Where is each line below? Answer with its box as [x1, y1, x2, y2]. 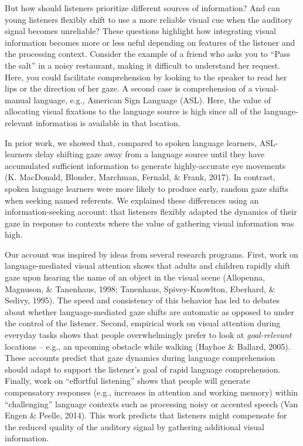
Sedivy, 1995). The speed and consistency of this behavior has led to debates [5, 294, 280, 306]
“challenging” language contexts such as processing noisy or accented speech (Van [5, 397, 298, 410]
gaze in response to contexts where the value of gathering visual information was [5, 217, 294, 229]
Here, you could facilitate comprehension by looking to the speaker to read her [5, 70, 287, 83]
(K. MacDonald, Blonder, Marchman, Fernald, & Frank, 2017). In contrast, [5, 171, 275, 183]
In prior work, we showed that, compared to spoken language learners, [5, 136, 257, 148]
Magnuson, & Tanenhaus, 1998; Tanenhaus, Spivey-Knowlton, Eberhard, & [5, 282, 275, 295]
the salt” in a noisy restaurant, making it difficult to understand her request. [5, 59, 280, 71]
